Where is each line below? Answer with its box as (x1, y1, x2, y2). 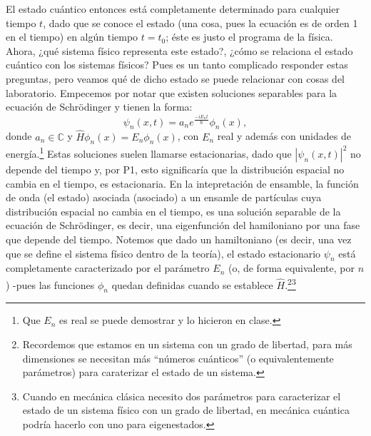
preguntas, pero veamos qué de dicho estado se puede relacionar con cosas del (6, 71, 345, 86)
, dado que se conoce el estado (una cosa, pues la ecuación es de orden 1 (43, 15, 358, 30)
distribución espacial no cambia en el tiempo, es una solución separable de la (6, 203, 341, 218)
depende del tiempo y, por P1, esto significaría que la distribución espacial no (6, 162, 345, 177)
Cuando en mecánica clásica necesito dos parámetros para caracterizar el (22, 388, 341, 403)
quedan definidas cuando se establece (111, 277, 273, 292)
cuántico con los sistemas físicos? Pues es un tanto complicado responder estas (6, 57, 348, 72)
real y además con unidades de (217, 128, 351, 143)
